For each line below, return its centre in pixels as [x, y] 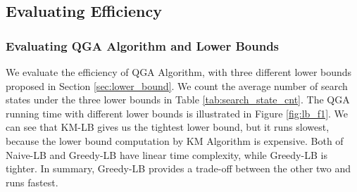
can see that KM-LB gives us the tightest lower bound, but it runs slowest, [168, 127]
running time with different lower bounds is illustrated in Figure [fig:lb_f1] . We [177, 113]
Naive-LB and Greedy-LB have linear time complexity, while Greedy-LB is [167, 154]
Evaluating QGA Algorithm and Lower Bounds [143, 45]
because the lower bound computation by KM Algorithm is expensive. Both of [175, 140]
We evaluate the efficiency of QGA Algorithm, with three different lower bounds [179, 72]
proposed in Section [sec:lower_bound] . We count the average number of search [177, 85]
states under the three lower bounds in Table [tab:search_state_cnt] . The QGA [178, 100]
